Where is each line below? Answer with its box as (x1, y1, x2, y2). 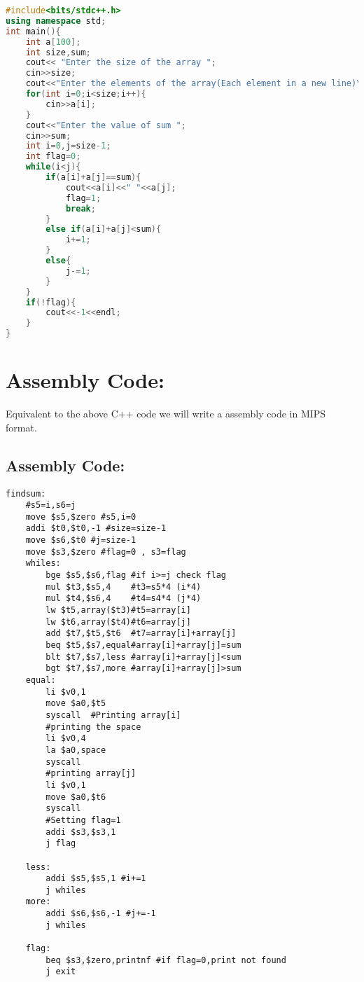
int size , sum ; (25, 47, 91, 57)
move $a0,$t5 (45, 698, 106, 709)
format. (6, 420, 37, 434)
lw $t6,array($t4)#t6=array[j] (45, 616, 191, 627)
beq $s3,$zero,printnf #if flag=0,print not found (45, 955, 286, 965)
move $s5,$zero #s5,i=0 (25, 511, 136, 522)
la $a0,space (45, 745, 106, 755)
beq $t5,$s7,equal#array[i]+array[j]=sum (45, 640, 241, 651)
